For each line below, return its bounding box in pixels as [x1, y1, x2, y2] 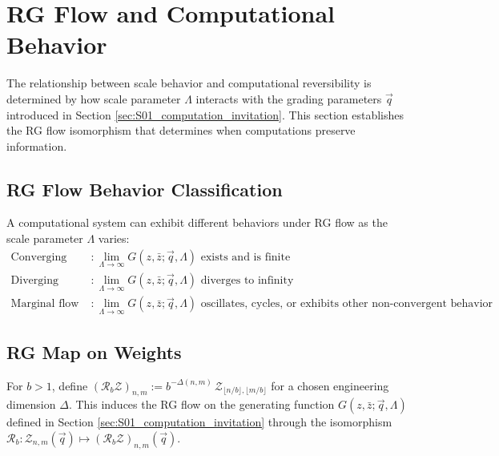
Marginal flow [10, 298, 79, 310]
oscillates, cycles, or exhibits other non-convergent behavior [200, 298, 493, 310]
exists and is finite [200, 251, 291, 263]
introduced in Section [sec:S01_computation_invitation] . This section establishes [6, 106, 404, 123]
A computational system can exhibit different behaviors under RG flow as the [6, 214, 388, 231]
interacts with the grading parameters [195, 90, 382, 107]
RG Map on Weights [6, 339, 182, 364]
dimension [6, 396, 56, 413]
